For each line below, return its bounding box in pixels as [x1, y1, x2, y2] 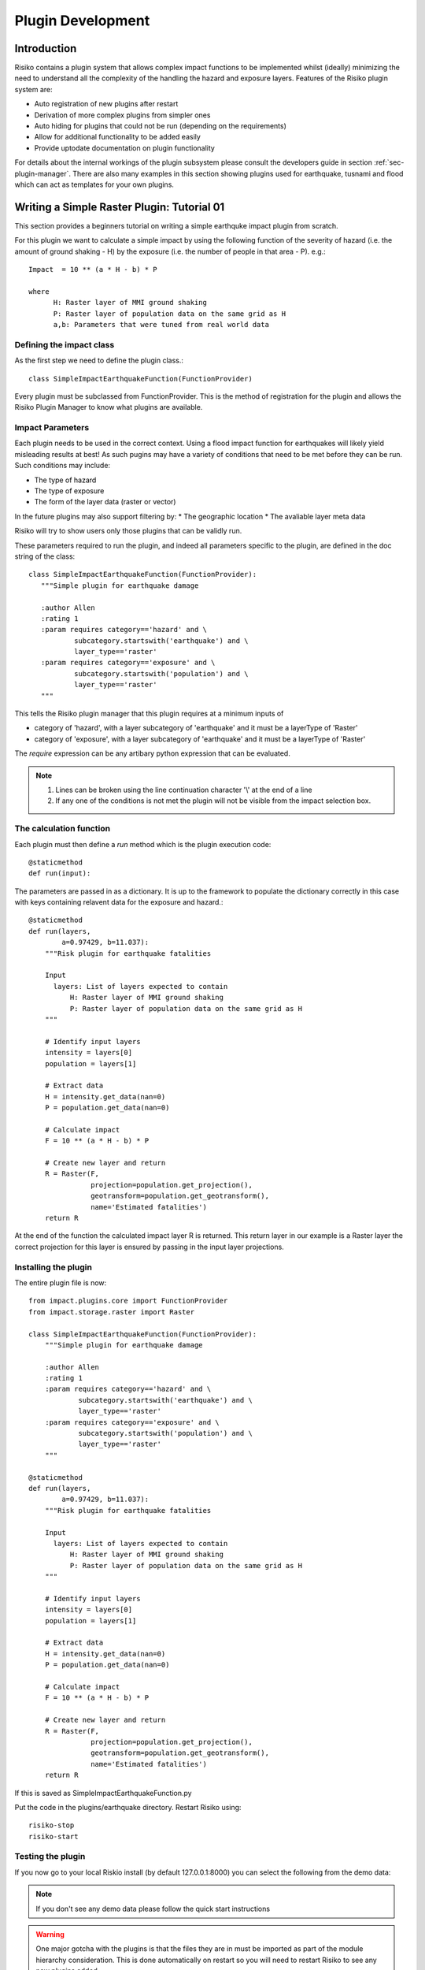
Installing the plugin [14, 1262, 92, 1273]
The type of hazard [34, 475, 97, 485]
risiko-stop [28, 1821, 75, 1830]
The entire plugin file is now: [14, 1277, 107, 1288]
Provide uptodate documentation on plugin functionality [34, 143, 216, 153]
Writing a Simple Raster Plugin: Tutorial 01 [14, 200, 225, 214]
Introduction [14, 42, 77, 55]
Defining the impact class [14, 339, 115, 350]
